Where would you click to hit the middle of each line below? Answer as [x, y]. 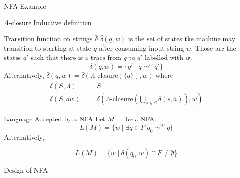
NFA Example [25, 6]
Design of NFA [26, 170]
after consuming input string [141, 48]
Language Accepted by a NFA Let [55, 119]
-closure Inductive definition [50, 22]
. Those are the [214, 48]
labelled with [164, 57]
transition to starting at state [48, 48]
